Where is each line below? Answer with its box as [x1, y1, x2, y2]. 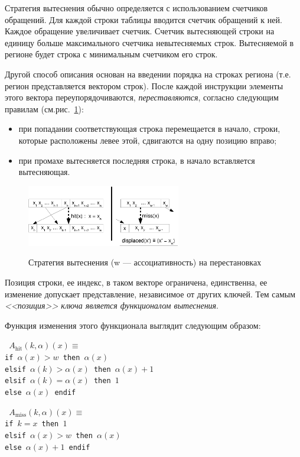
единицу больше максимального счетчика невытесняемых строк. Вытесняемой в [5, 36, 294, 48]
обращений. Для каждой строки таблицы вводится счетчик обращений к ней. [5, 13, 282, 25]
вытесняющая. [18, 166, 70, 178]
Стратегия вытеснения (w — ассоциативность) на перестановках [28, 256, 262, 268]
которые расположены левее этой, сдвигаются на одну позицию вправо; [18, 134, 277, 146]
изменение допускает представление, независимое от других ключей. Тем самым [5, 287, 296, 300]
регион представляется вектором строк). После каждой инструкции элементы [5, 79, 283, 92]
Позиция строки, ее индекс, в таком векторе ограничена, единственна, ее [5, 276, 268, 289]
